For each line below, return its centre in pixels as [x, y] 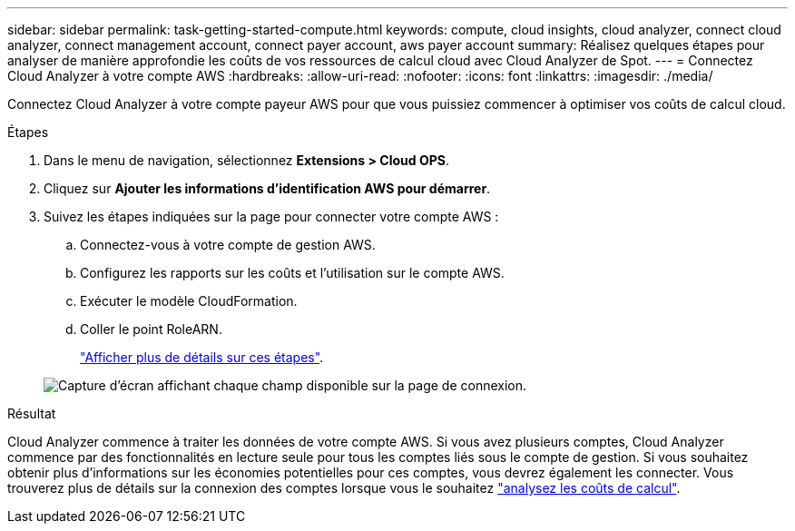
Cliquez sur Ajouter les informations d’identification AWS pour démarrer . [267, 188]
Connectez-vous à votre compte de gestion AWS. [228, 245]
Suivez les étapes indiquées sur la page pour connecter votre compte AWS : [271, 216]
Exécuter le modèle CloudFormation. [189, 301]
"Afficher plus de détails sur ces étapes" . [202, 357]
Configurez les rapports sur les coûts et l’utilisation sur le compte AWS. [292, 273]
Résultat [32, 413]
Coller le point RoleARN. [151, 329]
